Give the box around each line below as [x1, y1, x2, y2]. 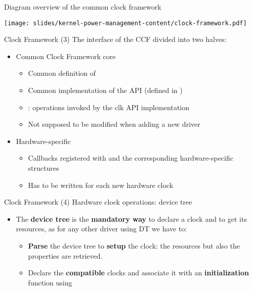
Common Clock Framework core [16, 51, 116, 61]
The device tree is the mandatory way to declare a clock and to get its [16, 213, 247, 224]
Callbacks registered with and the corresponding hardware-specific [28, 153, 233, 163]
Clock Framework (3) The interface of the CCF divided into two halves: [4, 34, 227, 44]
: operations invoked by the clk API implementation [28, 102, 190, 112]
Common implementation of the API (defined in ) [28, 85, 183, 95]
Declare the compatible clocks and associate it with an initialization [28, 267, 249, 278]
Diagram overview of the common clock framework [4, 2, 161, 12]
